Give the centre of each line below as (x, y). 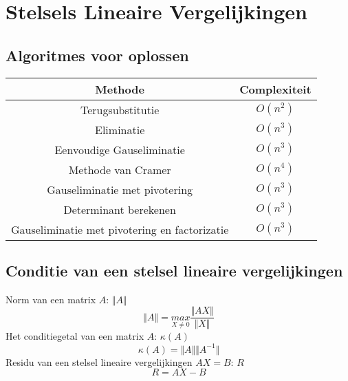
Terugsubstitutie (120, 109)
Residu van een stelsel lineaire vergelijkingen (99, 361)
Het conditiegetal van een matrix (75, 336)
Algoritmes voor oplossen (97, 55)
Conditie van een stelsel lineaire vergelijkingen (174, 270)
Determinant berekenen (120, 209)
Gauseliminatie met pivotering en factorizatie (120, 229)
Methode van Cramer (120, 169)
